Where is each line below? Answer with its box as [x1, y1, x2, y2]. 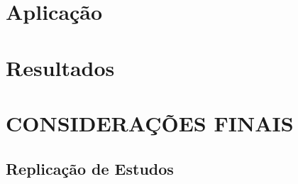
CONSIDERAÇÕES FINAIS [6, 108, 294, 137]
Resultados [6, 53, 115, 82]
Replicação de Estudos [6, 157, 174, 179]
